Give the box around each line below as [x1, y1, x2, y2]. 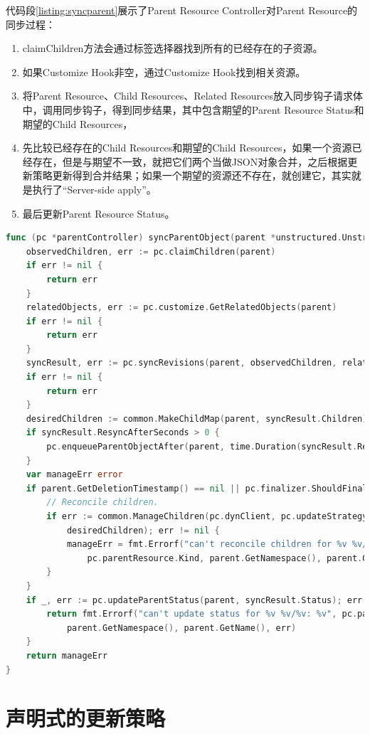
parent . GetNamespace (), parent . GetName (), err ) [66, 622, 297, 633]
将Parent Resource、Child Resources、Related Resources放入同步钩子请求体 [22, 88, 364, 103]
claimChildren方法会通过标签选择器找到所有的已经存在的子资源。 [22, 41, 323, 55]
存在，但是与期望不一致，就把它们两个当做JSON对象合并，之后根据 [32, 154, 348, 169]
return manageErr [26, 650, 108, 661]
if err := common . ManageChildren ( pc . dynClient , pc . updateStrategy [46, 511, 368, 521]
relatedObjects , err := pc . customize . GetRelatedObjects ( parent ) [26, 302, 337, 313]
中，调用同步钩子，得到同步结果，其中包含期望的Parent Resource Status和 [22, 102, 364, 117]
